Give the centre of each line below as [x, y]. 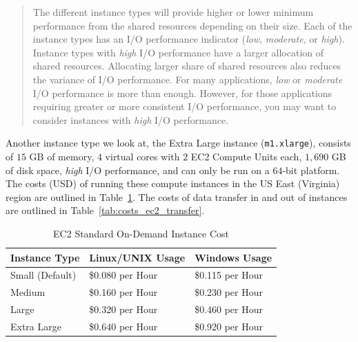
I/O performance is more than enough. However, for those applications [182, 93]
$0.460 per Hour [229, 309]
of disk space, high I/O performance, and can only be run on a [138, 170]
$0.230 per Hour [229, 292]
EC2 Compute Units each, [246, 156]
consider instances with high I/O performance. [131, 119]
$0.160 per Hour [123, 292]
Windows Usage [233, 257]
